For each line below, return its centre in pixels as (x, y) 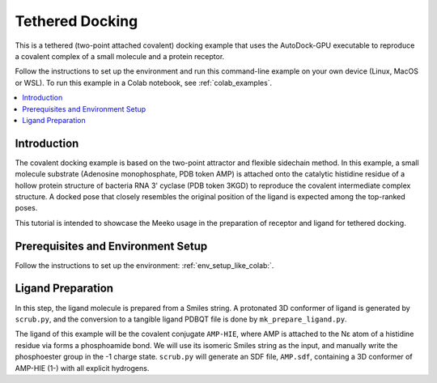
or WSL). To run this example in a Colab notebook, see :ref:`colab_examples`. (144, 83)
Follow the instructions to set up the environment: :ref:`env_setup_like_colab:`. (144, 265)
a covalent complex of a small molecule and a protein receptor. (120, 56)
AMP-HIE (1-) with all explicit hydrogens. (82, 368)
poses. (26, 208)
